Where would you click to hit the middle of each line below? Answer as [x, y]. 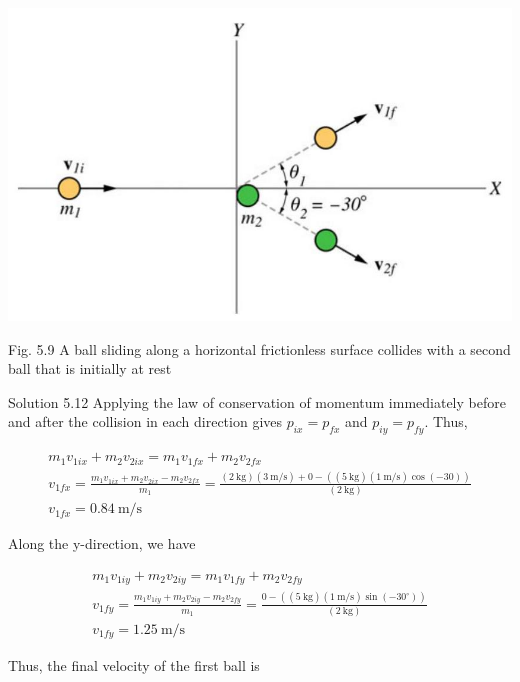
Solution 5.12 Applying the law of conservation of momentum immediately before [257, 401]
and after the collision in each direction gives [145, 421]
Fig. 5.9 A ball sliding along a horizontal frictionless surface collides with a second [259, 348]
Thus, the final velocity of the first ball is [134, 665]
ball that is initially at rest [90, 368]
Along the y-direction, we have [102, 543]
